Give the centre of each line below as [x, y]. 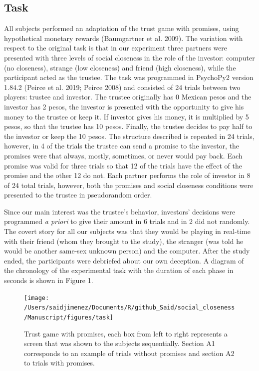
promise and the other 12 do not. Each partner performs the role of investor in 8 [127, 175]
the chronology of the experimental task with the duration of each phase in [119, 270]
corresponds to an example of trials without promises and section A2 [129, 353]
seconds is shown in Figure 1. [49, 280]
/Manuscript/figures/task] [69, 317]
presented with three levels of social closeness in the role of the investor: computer [129, 57]
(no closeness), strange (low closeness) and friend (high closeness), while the [120, 67]
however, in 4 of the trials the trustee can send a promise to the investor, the [122, 146]
